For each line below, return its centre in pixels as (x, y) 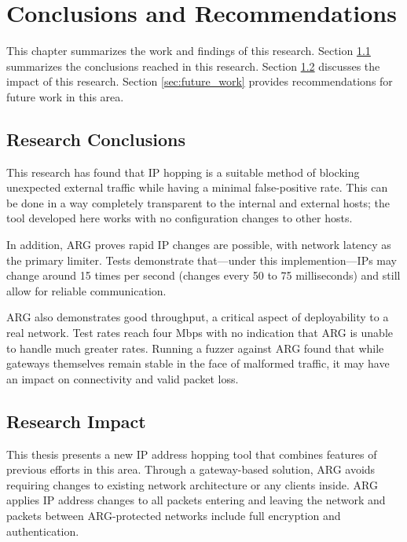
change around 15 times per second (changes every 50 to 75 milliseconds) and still (203, 275)
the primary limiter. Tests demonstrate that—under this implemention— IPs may (202, 260)
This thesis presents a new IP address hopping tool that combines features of (192, 454)
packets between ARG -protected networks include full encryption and (174, 515)
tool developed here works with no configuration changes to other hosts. (180, 218)
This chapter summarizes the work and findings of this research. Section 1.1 (189, 51)
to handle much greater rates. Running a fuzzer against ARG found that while (195, 348)
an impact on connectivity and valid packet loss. (123, 378)
